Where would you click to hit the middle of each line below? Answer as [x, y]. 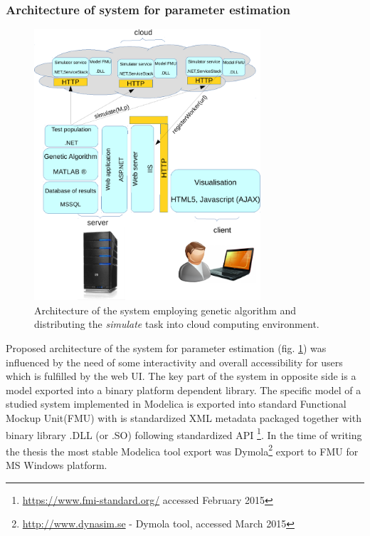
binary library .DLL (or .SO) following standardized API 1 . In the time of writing [184, 433]
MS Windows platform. [57, 465]
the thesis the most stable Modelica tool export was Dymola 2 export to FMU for [182, 450]
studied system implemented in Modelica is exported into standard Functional [176, 404]
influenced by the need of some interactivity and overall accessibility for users [174, 362]
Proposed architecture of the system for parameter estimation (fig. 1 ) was [166, 347]
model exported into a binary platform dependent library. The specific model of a [184, 390]
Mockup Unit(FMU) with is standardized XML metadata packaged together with [184, 417]
